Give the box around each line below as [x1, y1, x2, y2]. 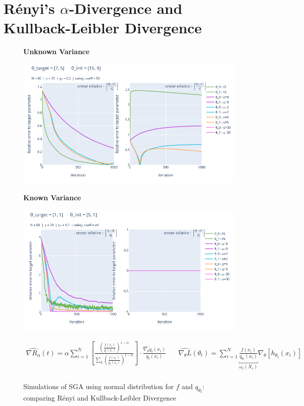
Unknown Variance [23, 46, 90, 57]
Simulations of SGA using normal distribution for [23, 381, 174, 391]
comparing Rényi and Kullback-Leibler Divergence [23, 393, 177, 403]
